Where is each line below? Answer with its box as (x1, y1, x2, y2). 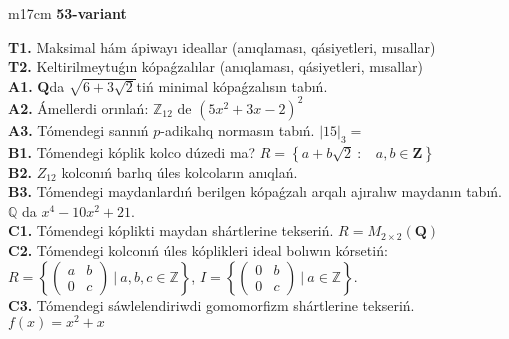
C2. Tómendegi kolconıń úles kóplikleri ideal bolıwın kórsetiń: (8, 240, 388, 261)
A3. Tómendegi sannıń (8, 119, 149, 140)
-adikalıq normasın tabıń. (160, 119, 315, 140)
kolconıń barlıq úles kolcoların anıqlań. (61, 161, 298, 182)
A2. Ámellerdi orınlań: (8, 97, 149, 118)
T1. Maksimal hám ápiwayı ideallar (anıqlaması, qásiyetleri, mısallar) (8, 36, 436, 57)
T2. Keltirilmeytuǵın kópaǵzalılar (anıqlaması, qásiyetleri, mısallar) (8, 56, 423, 77)
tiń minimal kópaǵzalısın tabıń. (136, 75, 328, 96)
